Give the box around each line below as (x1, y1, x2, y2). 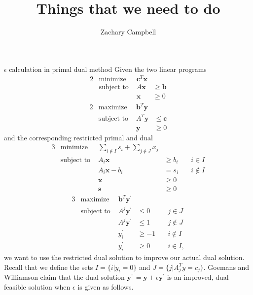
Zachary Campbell (100, 27, 156, 37)
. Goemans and (203, 262, 250, 272)
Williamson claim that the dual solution (4, 272, 125, 282)
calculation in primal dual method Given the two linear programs (9, 64, 207, 74)
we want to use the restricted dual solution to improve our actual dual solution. (4, 252, 245, 262)
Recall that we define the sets (4, 262, 93, 272)
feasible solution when (4, 281, 71, 292)
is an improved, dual (167, 272, 229, 282)
